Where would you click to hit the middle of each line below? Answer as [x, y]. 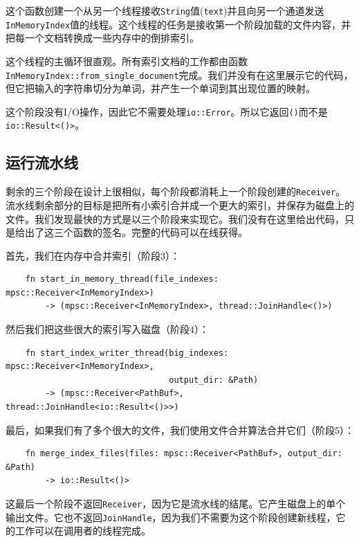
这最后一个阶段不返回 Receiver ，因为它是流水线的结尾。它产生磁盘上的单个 [176, 504]
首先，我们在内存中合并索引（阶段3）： [93, 255]
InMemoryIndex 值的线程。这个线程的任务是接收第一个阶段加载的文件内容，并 [178, 24]
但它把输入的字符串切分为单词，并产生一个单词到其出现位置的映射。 [160, 88]
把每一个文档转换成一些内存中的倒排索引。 [102, 38]
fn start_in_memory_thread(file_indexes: [122, 279]
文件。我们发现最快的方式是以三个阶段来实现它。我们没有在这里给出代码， [175, 218]
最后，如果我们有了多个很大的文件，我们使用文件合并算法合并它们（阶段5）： [180, 430]
